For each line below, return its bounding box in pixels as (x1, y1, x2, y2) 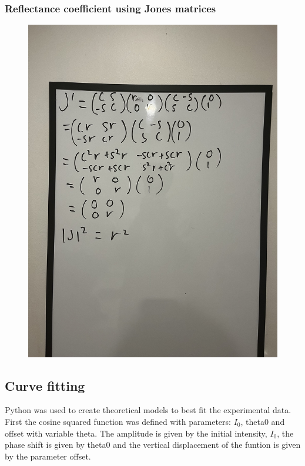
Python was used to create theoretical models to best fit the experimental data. (5, 404, 291, 416)
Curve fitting (5, 376, 85, 394)
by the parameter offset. (5, 450, 91, 462)
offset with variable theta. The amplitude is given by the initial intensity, (5, 427, 267, 439)
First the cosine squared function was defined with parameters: (5, 415, 231, 427)
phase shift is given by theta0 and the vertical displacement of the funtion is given (5, 438, 301, 451)
